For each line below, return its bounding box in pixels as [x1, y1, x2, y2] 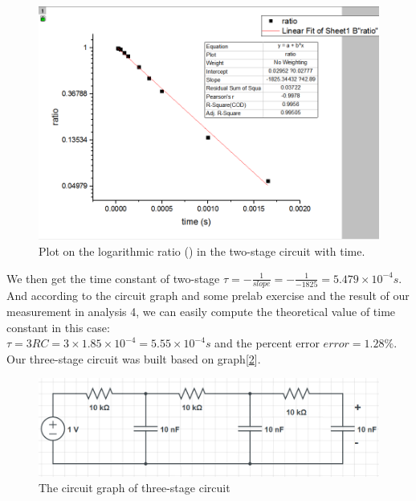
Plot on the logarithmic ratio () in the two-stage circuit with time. [39, 243, 365, 260]
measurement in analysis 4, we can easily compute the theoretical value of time [6, 303, 396, 320]
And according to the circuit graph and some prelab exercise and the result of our [6, 287, 410, 304]
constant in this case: [6, 318, 110, 335]
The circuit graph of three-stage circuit [39, 479, 230, 496]
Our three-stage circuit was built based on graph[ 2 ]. [6, 350, 261, 367]
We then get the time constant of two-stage [6, 269, 220, 286]
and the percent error [214, 335, 320, 351]
